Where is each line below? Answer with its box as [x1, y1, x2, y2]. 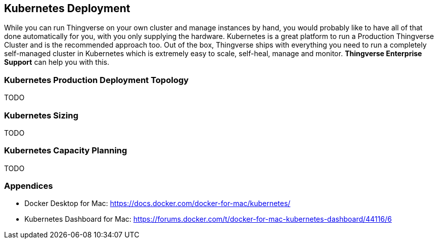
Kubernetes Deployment [4, 2, 130, 15]
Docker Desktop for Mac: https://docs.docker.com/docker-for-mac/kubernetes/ [24, 199, 291, 208]
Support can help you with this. [4, 58, 110, 67]
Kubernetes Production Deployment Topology [4, 74, 189, 85]
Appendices [4, 181, 53, 191]
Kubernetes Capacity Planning [4, 145, 127, 156]
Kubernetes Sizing [4, 110, 79, 120]
